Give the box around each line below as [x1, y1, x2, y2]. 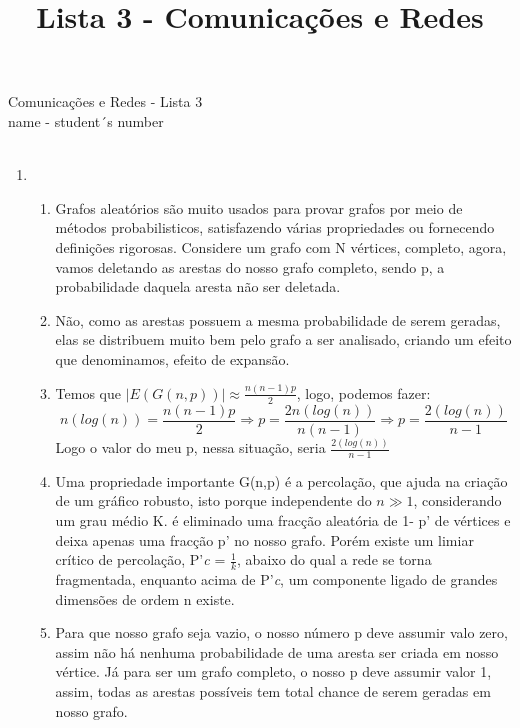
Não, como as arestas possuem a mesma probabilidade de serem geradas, [55, 309, 501, 330]
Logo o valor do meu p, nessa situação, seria [55, 437, 326, 458]
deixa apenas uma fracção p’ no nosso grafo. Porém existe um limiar [55, 529, 474, 550]
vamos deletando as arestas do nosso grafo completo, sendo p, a [55, 256, 445, 277]
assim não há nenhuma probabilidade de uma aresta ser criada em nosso [55, 641, 499, 662]
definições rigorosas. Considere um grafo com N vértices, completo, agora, [55, 236, 507, 257]
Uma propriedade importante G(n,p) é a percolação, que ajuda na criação [55, 470, 508, 491]
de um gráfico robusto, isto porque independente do [55, 490, 372, 511]
